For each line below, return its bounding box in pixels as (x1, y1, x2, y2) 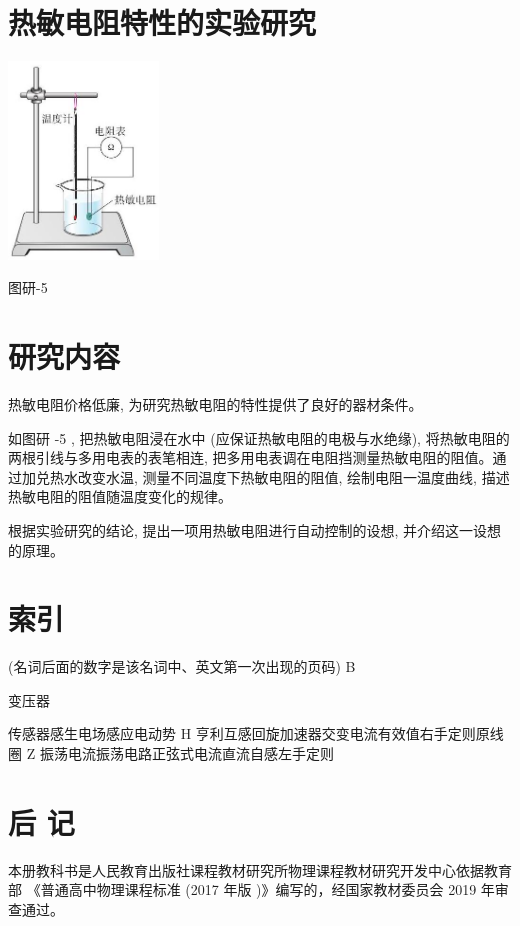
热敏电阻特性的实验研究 (8, 2, 317, 43)
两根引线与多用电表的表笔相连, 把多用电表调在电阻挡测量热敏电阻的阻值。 (8, 447, 493, 468)
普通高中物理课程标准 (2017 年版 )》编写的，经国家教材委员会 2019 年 (40, 879, 495, 900)
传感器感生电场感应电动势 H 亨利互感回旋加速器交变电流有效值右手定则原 (8, 723, 490, 744)
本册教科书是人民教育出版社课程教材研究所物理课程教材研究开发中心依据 (8, 859, 484, 880)
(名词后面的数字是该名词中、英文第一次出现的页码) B (8, 656, 356, 677)
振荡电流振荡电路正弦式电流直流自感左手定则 (39, 743, 334, 764)
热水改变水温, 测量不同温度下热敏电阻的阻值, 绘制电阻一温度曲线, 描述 (49, 466, 510, 487)
